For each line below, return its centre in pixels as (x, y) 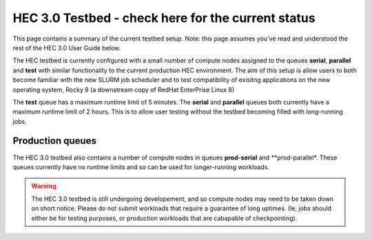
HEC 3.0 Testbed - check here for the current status (164, 18)
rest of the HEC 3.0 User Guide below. (67, 47)
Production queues (54, 141)
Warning (44, 186)
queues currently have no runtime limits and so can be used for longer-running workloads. (141, 167)
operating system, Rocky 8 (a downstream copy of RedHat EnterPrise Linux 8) (124, 89)
